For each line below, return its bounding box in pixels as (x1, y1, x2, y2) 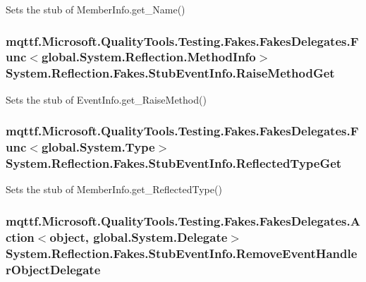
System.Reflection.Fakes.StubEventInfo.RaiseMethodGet (6, 64, 335, 82)
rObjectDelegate (6, 260, 101, 278)
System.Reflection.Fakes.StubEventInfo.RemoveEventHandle (6, 244, 358, 262)
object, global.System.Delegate (49, 228, 228, 245)
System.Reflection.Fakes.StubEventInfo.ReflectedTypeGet (6, 154, 342, 172)
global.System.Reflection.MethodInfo (41, 48, 256, 66)
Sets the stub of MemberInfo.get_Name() (6, 2, 185, 16)
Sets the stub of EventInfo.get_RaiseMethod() (6, 92, 207, 106)
